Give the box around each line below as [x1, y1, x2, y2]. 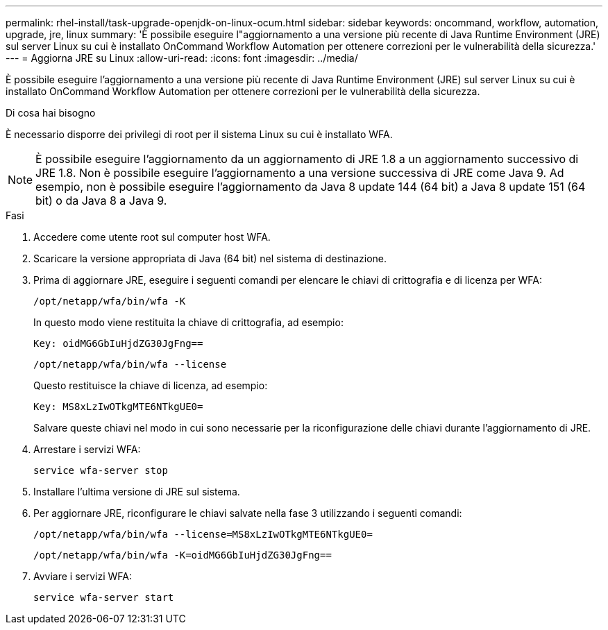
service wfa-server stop [33, 465, 168, 476]
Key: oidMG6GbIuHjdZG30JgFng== [33, 338, 203, 349]
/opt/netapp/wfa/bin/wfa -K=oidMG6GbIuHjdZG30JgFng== [33, 550, 332, 561]
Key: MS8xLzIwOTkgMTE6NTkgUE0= [33, 401, 203, 412]
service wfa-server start [33, 592, 174, 603]
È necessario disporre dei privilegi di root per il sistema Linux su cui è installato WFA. [6, 128, 393, 140]
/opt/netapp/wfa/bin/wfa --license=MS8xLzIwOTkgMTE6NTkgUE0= [33, 529, 373, 540]
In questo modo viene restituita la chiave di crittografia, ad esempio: [33, 316, 344, 328]
